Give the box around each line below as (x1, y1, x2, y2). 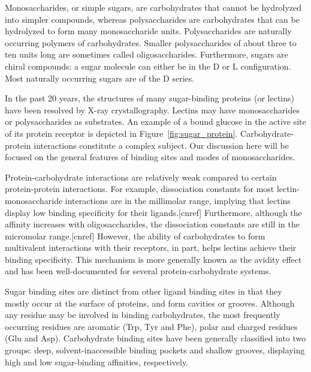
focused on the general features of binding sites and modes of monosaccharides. (5, 151, 295, 163)
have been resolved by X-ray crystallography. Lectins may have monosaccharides (5, 103, 300, 116)
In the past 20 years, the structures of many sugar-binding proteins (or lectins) (5, 92, 294, 104)
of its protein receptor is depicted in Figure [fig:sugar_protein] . (5, 127, 238, 139)
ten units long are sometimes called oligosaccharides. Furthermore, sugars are (5, 48, 288, 61)
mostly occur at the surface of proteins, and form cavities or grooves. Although (5, 296, 295, 309)
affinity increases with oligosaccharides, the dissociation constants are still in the (5, 218, 300, 230)
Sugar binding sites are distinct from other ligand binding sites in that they (5, 285, 282, 298)
